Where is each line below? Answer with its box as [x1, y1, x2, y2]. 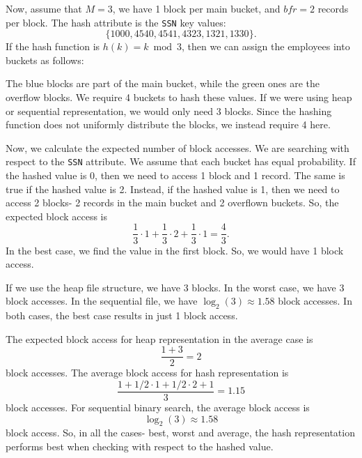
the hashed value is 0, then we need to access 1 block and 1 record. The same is [6, 168, 345, 183]
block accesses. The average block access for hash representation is [6, 365, 289, 380]
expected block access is [6, 208, 108, 223]
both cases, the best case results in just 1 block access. [6, 308, 238, 323]
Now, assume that [6, 1, 82, 15]
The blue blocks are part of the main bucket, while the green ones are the [6, 76, 320, 91]
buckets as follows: [6, 52, 84, 67]
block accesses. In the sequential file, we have [6, 293, 198, 308]
